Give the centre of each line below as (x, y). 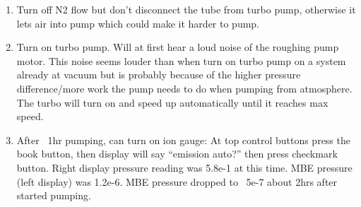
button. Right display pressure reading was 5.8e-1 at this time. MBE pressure (184, 167)
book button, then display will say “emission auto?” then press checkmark (177, 154)
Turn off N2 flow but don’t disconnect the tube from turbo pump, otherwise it (186, 9)
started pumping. (54, 195)
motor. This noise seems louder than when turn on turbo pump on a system (181, 60)
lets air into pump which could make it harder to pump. (138, 23)
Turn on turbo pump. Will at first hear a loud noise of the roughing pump (178, 47)
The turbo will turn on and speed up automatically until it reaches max (172, 102)
